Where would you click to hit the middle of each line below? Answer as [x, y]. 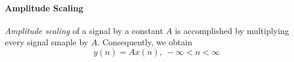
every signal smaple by [47, 42]
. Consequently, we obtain [145, 42]
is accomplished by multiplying [232, 30]
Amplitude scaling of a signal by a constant [84, 30]
